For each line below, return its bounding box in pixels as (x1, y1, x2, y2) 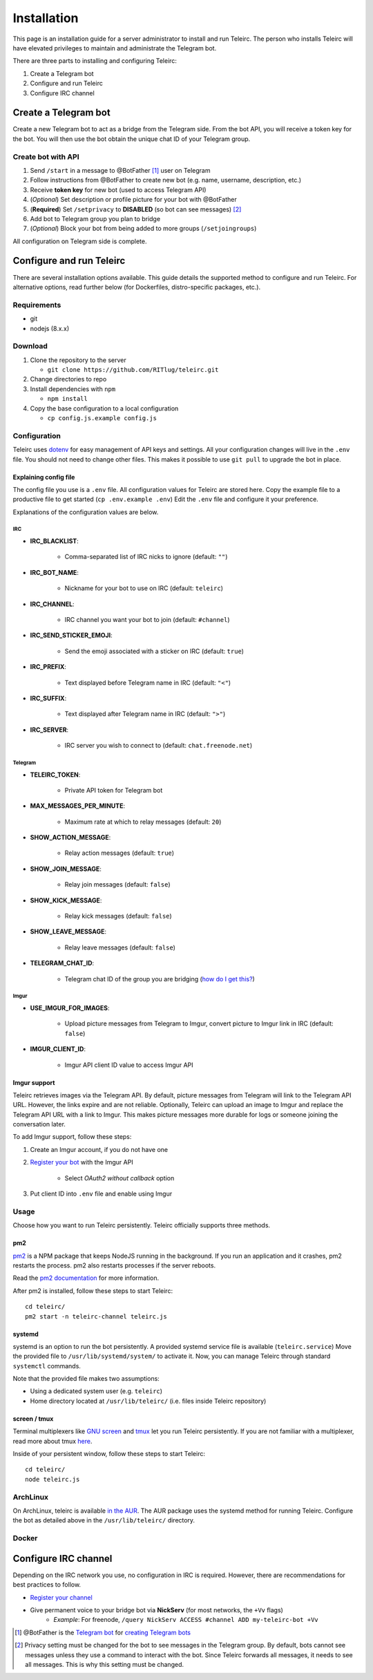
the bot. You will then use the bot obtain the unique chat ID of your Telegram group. (12, 135, 251, 143)
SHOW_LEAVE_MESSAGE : (30, 927, 107, 936)
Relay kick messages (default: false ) (64, 912, 172, 921)
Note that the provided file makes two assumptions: (12, 1375, 160, 1383)
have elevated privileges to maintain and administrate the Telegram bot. (12, 44, 217, 52)
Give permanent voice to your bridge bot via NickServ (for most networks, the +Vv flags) (30, 1606, 283, 1614)
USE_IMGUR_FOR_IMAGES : (30, 1003, 110, 1012)
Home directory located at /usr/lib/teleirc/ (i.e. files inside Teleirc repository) (30, 1397, 267, 1405)
